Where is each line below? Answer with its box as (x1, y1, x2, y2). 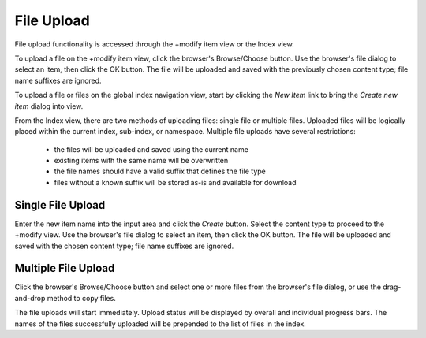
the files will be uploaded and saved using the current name (54, 144, 248, 154)
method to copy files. (47, 293, 116, 303)
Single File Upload (14, 198, 106, 212)
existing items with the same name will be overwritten (54, 156, 229, 165)
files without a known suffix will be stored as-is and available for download (54, 177, 297, 187)
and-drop (14, 293, 46, 303)
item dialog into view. (14, 101, 84, 110)
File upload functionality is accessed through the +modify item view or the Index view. (14, 39, 295, 49)
